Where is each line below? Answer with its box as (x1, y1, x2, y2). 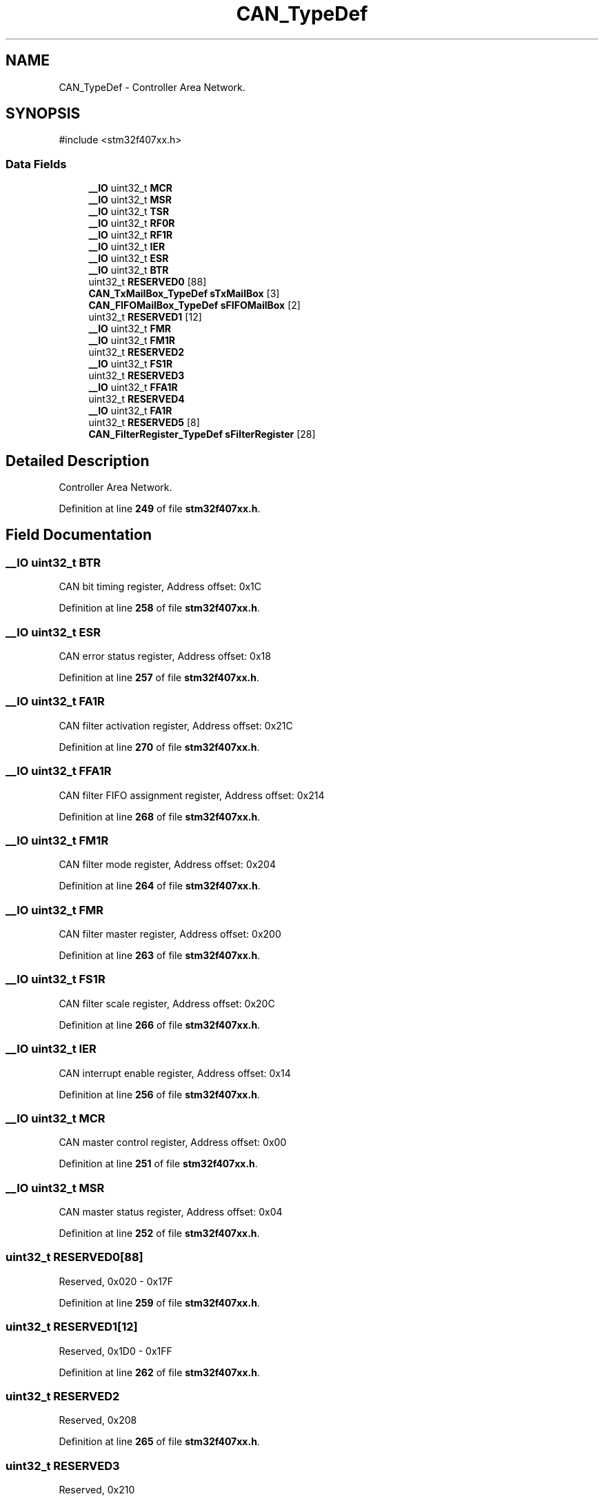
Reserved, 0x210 (59, 1484, 135, 1495)
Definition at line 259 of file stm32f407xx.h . (59, 1296, 260, 1309)
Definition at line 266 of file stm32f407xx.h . (59, 1018, 261, 1031)
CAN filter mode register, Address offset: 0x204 (59, 858, 276, 871)
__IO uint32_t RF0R (88, 217, 175, 230)
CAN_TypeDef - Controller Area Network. (59, 81, 245, 93)
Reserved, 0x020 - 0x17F (59, 1275, 174, 1287)
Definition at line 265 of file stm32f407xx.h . (59, 1435, 260, 1448)
